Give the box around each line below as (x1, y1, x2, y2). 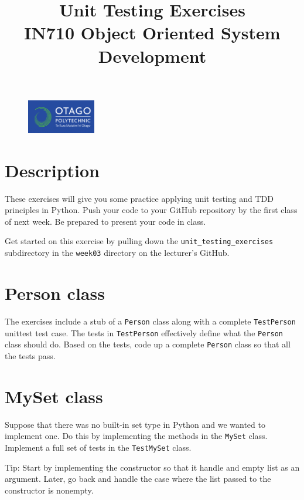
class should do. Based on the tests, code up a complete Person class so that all (5, 338, 291, 350)
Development (98, 43, 207, 67)
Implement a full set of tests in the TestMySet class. (5, 441, 192, 453)
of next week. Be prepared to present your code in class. (5, 215, 206, 227)
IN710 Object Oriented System (24, 21, 281, 45)
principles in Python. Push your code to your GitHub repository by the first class (5, 204, 298, 216)
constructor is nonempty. (5, 484, 94, 496)
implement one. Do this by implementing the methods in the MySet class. (5, 430, 268, 442)
